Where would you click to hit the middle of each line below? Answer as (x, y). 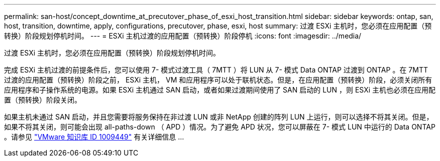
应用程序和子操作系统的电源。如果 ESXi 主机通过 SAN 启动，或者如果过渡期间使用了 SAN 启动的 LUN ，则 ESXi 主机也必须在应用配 (220, 90)
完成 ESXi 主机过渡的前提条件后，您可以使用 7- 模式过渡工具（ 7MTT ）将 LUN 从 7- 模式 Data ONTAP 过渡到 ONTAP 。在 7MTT (216, 70)
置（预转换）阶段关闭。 (43, 100)
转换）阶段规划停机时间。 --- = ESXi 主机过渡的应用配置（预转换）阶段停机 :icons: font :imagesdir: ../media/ (183, 36)
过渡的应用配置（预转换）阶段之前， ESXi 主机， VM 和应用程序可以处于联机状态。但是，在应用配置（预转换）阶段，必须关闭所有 (218, 80)
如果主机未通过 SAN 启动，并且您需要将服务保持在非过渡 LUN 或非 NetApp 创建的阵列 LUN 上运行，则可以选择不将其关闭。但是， (219, 117)
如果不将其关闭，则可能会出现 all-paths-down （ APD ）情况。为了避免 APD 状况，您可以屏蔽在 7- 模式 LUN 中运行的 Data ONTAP (220, 127)
